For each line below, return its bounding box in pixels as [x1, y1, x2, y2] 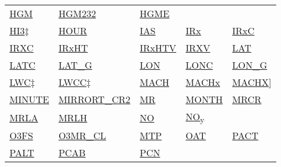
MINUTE [9, 92, 49, 106]
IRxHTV [140, 41, 176, 54]
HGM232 [58, 7, 96, 20]
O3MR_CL [58, 129, 106, 143]
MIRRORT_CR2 [58, 92, 131, 106]
